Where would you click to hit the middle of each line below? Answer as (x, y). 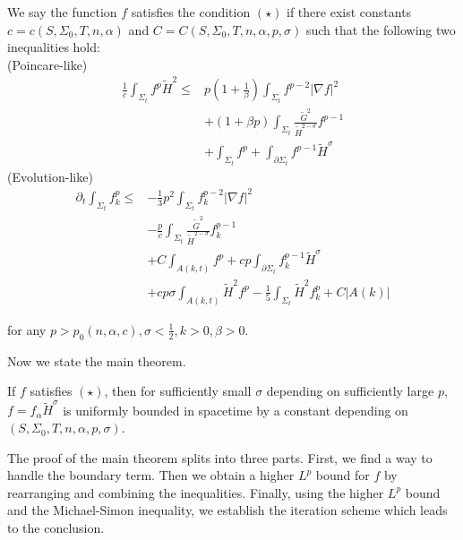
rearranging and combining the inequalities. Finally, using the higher (196, 492)
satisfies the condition (191, 12)
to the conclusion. (56, 528)
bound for (343, 475)
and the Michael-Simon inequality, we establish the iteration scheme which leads (227, 510)
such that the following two (381, 29)
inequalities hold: (54, 47)
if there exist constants (349, 12)
